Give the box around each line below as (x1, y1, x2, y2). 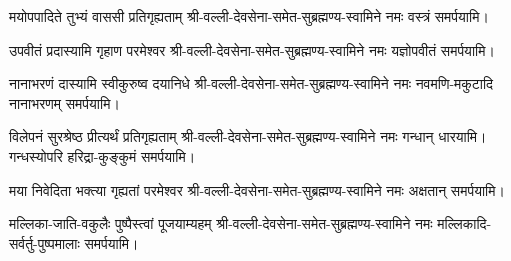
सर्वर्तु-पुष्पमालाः (9, 232, 80, 253)
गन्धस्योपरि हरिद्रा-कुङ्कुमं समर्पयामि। (9, 145, 196, 166)
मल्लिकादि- (437, 213, 492, 234)
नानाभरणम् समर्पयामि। (9, 92, 120, 113)
